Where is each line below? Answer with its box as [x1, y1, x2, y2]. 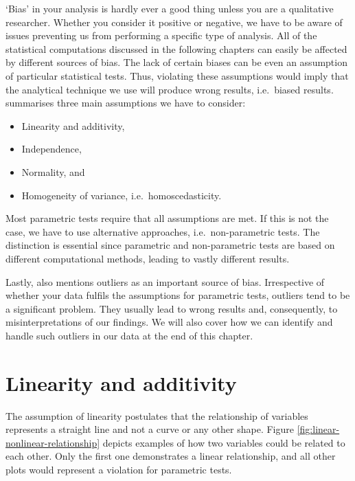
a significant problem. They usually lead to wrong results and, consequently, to [5, 301, 338, 315]
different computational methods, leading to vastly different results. [5, 251, 290, 265]
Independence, [21, 142, 82, 156]
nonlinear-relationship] [5, 435, 100, 449]
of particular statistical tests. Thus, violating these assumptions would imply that [5, 68, 349, 82]
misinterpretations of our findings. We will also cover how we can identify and [5, 315, 333, 329]
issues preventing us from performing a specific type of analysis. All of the [5, 28, 317, 43]
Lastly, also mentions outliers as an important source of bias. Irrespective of [5, 274, 325, 289]
